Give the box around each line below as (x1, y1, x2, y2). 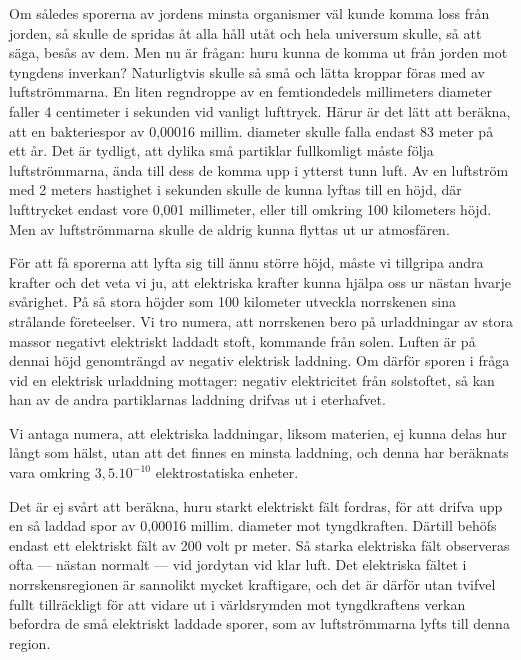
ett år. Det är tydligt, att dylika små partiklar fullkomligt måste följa (9, 140, 434, 161)
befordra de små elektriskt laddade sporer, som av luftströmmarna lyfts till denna (9, 613, 510, 634)
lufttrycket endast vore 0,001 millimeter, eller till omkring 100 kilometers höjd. (9, 198, 492, 219)
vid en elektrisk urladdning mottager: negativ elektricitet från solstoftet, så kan (9, 369, 495, 390)
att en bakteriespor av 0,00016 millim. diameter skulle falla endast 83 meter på (9, 120, 494, 141)
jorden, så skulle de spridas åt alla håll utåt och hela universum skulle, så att (9, 22, 482, 43)
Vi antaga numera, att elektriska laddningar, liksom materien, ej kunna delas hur (9, 422, 507, 443)
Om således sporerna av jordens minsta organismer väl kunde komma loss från (9, 3, 490, 23)
